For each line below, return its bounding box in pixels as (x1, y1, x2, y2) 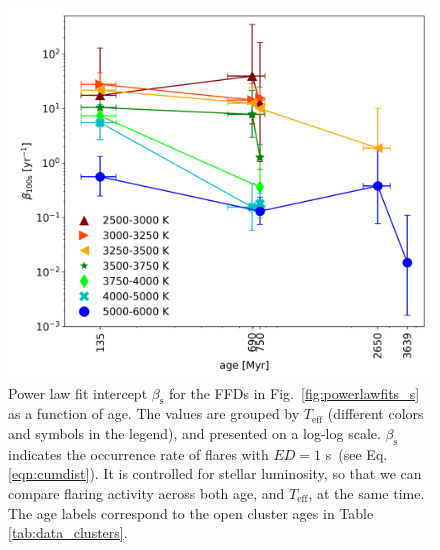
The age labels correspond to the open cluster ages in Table (8, 502, 374, 523)
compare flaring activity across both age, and (8, 482, 285, 503)
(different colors (327, 403, 424, 424)
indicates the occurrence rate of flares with (8, 443, 269, 464)
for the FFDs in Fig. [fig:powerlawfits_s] (169, 382, 420, 403)
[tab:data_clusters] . (8, 522, 128, 543)
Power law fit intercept (8, 382, 148, 403)
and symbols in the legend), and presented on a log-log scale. (8, 422, 381, 443)
